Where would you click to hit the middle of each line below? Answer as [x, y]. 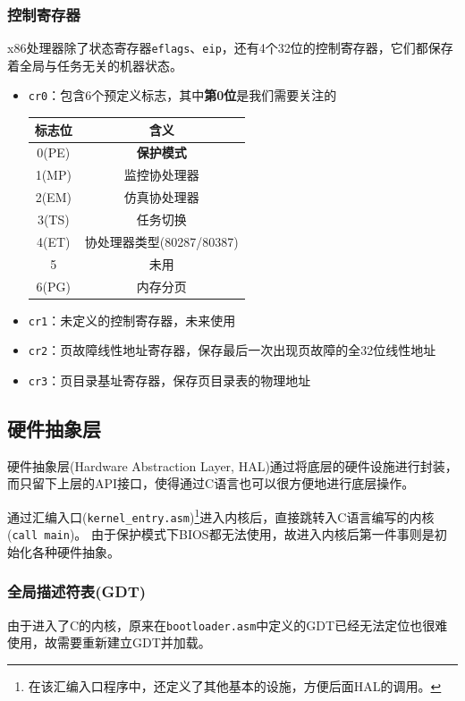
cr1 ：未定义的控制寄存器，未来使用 [132, 320]
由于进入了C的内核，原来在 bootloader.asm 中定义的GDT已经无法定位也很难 [228, 625]
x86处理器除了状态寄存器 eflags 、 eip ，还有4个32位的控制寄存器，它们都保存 [230, 48]
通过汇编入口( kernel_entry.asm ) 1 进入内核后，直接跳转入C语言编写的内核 [221, 515]
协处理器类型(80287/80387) [161, 241]
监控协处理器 [161, 175]
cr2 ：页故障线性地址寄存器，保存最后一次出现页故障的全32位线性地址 [232, 350]
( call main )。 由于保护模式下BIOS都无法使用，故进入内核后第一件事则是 [221, 534]
